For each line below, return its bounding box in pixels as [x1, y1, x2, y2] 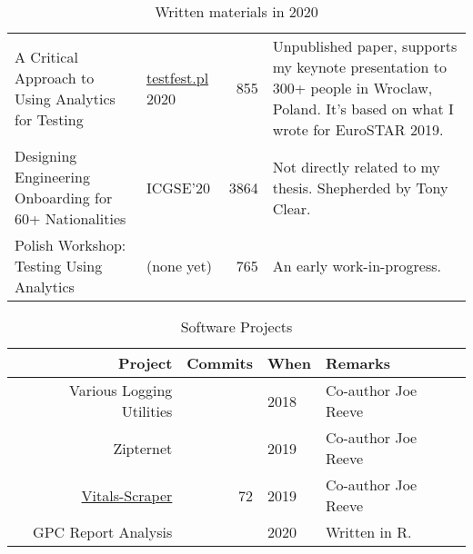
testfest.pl [146, 66, 209, 88]
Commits [186, 352, 254, 373]
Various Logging [69, 380, 173, 401]
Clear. [272, 197, 311, 219]
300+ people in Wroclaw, [272, 77, 433, 98]
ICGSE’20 [146, 176, 211, 198]
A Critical [15, 45, 78, 67]
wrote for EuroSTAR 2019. [272, 119, 444, 140]
